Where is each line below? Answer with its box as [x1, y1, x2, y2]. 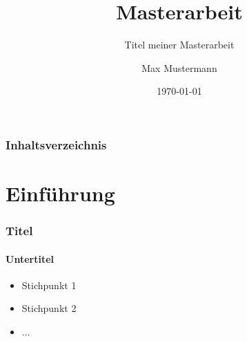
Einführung [6, 179, 115, 208]
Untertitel [6, 251, 54, 266]
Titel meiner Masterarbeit [124, 37, 235, 52]
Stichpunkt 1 [21, 277, 77, 292]
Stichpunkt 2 [21, 301, 77, 315]
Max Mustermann [141, 60, 217, 75]
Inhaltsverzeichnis [6, 136, 107, 153]
